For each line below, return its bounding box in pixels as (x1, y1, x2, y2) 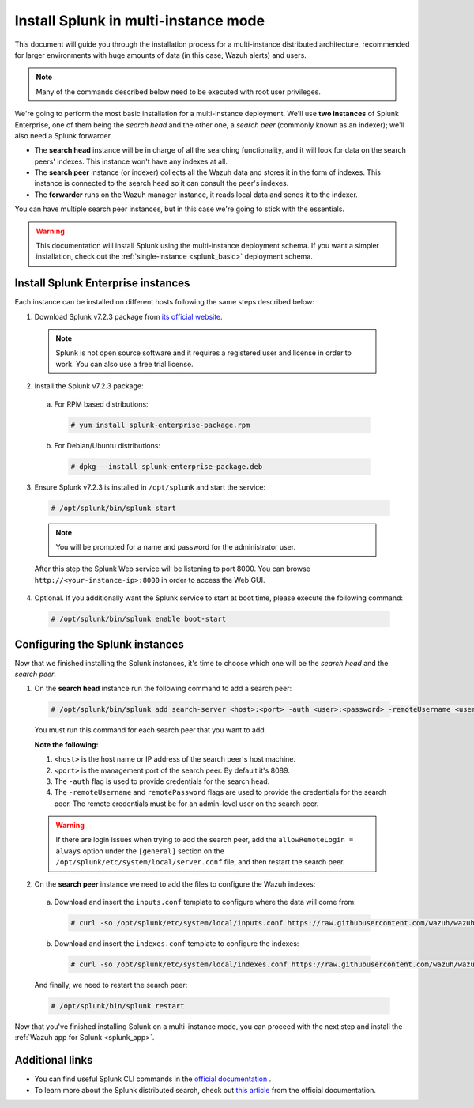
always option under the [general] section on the (55, 846, 225, 856)
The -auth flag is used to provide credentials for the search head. (54, 776, 270, 786)
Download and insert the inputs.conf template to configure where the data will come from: (54, 898, 357, 907)
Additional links (14, 1053, 93, 1067)
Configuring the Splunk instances (14, 637, 185, 651)
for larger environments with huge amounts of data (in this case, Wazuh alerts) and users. (14, 50, 307, 59)
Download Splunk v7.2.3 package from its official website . (34, 312, 223, 321)
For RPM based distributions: (54, 399, 149, 409)
